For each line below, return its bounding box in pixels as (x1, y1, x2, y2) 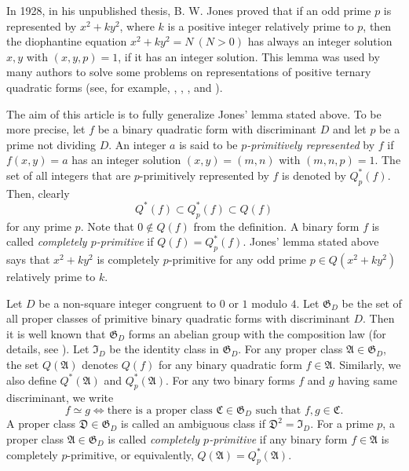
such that (255, 404, 301, 416)
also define (6, 371, 57, 388)
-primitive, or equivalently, (67, 446, 194, 462)
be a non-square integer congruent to (38, 294, 217, 311)
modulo (251, 294, 287, 311)
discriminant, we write (6, 389, 114, 406)
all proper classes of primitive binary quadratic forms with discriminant (6, 310, 350, 327)
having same (338, 371, 397, 388)
